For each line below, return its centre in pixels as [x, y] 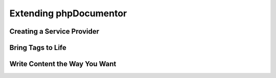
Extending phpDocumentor [68, 13]
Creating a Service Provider [54, 31]
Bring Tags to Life [38, 48]
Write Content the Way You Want [63, 64]
